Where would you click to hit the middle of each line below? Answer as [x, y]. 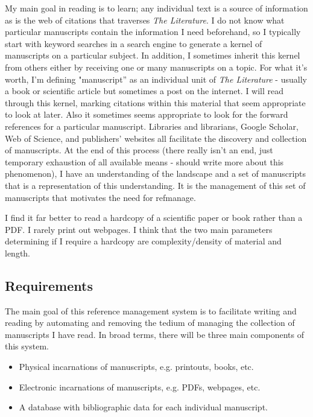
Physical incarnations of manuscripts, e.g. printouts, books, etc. [136, 367]
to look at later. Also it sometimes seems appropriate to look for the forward [147, 114]
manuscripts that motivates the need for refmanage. [100, 197]
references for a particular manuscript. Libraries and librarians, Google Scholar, [152, 126]
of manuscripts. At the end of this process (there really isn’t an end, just [139, 150]
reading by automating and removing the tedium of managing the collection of [150, 323]
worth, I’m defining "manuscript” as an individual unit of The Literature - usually [156, 79]
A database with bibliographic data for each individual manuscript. [143, 407]
